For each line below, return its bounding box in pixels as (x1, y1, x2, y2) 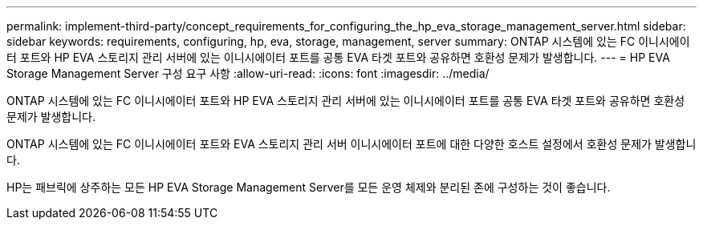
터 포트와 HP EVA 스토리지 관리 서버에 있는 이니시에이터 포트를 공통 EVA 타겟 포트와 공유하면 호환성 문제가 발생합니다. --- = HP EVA (6, 50, 670, 64)
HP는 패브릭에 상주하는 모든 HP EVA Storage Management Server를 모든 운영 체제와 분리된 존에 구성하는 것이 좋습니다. (6, 180, 611, 194)
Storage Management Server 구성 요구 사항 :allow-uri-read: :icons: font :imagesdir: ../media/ (6, 67, 490, 80)
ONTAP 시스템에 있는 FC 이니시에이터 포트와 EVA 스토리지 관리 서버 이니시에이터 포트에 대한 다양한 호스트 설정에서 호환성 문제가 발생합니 (6, 137, 697, 151)
